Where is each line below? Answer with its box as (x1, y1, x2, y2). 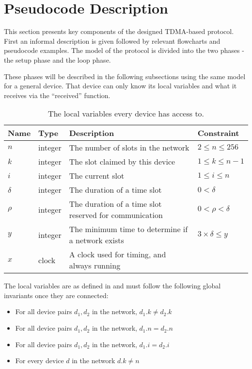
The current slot (69, 170, 125, 182)
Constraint (197, 127, 239, 139)
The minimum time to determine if (69, 223, 188, 235)
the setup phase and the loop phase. (4, 54, 111, 65)
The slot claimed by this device (69, 156, 175, 168)
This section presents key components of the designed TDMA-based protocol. (4, 26, 234, 36)
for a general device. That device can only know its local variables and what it (4, 81, 237, 91)
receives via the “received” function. (4, 90, 110, 100)
